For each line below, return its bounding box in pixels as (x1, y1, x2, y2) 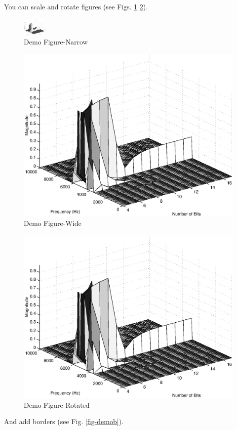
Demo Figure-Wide (24, 218, 81, 228)
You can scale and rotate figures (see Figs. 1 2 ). (4, 1, 148, 11)
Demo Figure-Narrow (24, 37, 88, 47)
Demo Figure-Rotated (24, 399, 90, 410)
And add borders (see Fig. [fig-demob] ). (4, 416, 123, 427)
